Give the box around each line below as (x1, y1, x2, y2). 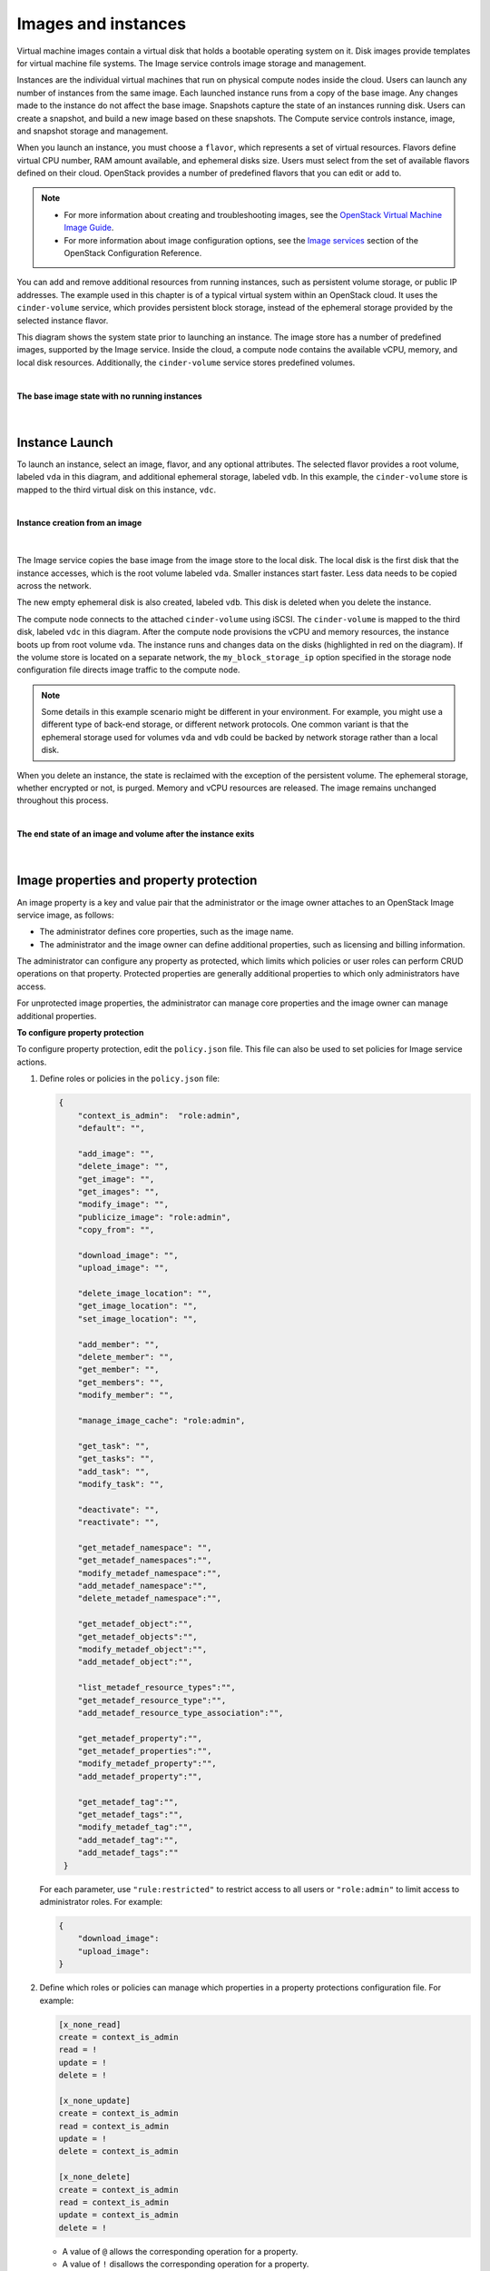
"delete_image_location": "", (77, 1288, 212, 1299)
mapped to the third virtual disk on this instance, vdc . (16, 484, 217, 495)
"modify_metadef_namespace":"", (77, 1568, 222, 1578)
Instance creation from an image (16, 518, 142, 529)
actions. (16, 1056, 47, 1067)
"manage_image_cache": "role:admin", (77, 1415, 246, 1425)
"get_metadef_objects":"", (77, 1631, 199, 1641)
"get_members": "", (77, 1377, 165, 1387)
